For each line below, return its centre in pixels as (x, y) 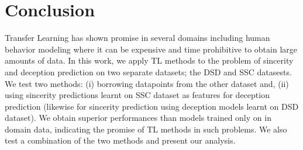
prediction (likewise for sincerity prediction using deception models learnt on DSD (152, 106)
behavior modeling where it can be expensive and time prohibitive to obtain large (151, 49)
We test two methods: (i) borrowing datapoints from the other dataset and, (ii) (147, 83)
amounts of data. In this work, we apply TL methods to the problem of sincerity (149, 60)
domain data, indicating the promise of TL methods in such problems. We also (146, 129)
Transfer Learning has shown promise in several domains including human (137, 38)
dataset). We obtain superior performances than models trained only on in (138, 118)
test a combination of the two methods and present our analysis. (120, 140)
